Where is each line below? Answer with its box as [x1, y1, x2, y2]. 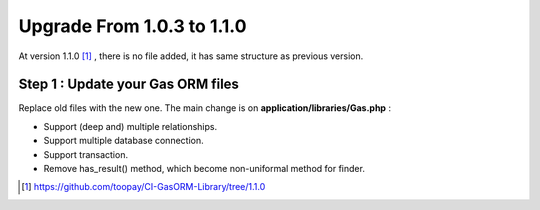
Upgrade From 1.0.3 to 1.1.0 [18, 15, 247, 37]
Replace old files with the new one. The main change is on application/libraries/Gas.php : [18, 102, 392, 114]
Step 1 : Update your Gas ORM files [18, 76, 240, 93]
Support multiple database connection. [43, 135, 204, 147]
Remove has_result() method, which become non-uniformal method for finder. [43, 163, 365, 175]
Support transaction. [43, 148, 129, 160]
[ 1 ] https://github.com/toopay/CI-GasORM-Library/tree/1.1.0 [21, 181, 266, 193]
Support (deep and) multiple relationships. [43, 120, 218, 132]
